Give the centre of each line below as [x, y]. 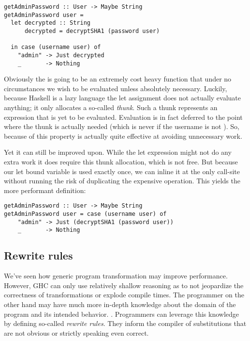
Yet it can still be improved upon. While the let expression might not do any [118, 152]
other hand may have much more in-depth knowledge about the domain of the [120, 304]
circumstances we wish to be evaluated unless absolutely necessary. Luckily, [116, 88]
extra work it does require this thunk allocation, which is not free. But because [121, 162]
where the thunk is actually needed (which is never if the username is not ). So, [122, 126]
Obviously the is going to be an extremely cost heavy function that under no [118, 79]
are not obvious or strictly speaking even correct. [76, 333]
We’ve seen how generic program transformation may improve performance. [116, 276]
